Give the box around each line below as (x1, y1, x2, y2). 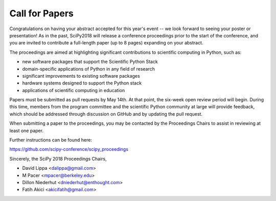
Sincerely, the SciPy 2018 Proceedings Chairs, (9, 155, 107, 162)
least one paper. (9, 127, 43, 133)
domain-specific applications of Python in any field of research (22, 65, 155, 72)
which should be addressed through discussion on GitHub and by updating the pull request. (9, 110, 203, 117)
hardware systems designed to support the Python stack (22, 80, 142, 86)
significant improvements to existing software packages (22, 73, 140, 79)
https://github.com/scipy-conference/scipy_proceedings (9, 146, 129, 152)
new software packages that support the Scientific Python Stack (22, 59, 158, 65)
